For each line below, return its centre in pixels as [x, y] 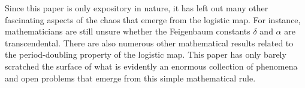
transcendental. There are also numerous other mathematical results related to [149, 43]
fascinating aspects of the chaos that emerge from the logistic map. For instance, [153, 19]
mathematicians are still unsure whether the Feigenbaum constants [128, 31]
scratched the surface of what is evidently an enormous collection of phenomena [151, 66]
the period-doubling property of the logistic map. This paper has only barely [146, 54]
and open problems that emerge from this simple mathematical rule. [130, 78]
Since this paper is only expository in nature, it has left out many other [137, 8]
